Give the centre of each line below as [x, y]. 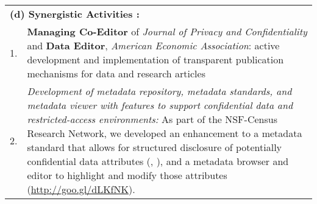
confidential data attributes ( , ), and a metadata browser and [158, 161]
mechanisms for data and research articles [116, 73]
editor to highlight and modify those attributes [127, 175]
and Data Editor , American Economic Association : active [153, 45]
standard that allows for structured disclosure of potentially [155, 147]
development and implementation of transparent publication [155, 59]
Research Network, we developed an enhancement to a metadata [165, 133]
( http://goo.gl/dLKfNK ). [81, 189]
